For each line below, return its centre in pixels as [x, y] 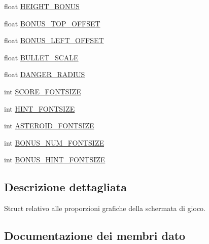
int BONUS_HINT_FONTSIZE [55, 160]
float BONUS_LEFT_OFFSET [54, 40]
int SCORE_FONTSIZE [43, 91]
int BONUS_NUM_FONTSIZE [54, 142]
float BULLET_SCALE [41, 57]
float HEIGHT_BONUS [42, 6]
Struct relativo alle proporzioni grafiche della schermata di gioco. [105, 208]
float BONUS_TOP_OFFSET [52, 23]
